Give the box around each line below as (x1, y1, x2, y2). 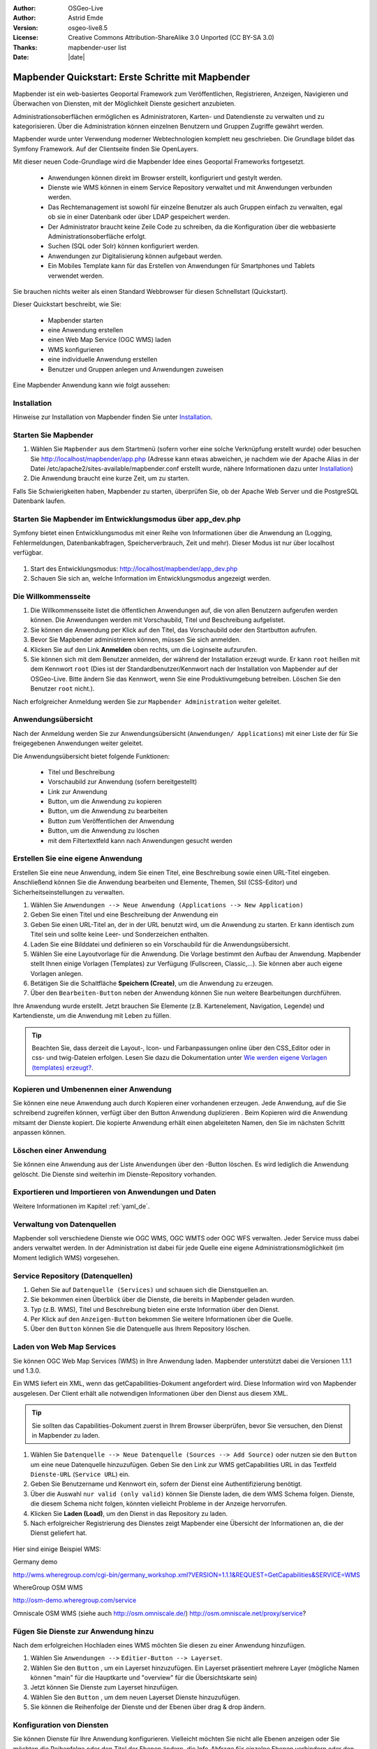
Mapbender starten (47, 316, 104, 325)
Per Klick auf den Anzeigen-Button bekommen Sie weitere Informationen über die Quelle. (30, 1315, 293, 1324)
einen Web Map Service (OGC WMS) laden (47, 336, 172, 344)
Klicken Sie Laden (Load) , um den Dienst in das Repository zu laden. (30, 1509, 228, 1517)
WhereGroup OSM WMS (13, 1583, 83, 1592)
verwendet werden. (47, 271, 104, 280)
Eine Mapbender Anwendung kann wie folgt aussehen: (13, 381, 170, 390)
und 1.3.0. (13, 1366, 41, 1375)
